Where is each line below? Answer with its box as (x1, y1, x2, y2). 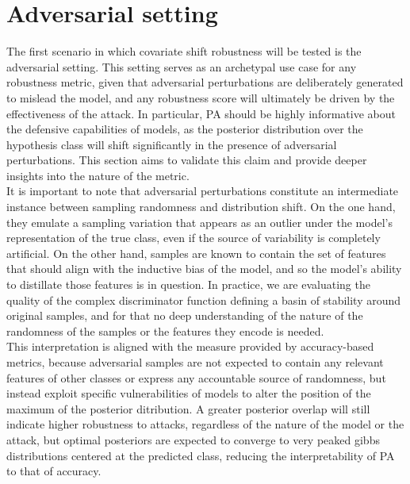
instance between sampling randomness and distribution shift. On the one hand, (6, 198, 396, 215)
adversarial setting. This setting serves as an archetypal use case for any (6, 58, 357, 75)
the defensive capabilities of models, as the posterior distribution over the (6, 121, 363, 137)
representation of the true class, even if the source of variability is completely (6, 229, 381, 246)
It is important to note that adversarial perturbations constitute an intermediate (6, 182, 399, 199)
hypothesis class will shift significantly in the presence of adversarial (6, 136, 337, 152)
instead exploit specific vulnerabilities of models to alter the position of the (6, 385, 371, 401)
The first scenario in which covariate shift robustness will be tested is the (6, 43, 362, 60)
